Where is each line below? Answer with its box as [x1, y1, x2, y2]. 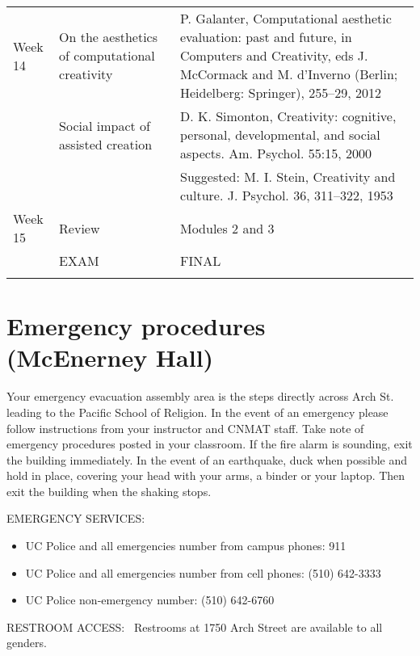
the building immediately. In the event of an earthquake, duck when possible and [6, 451, 408, 468]
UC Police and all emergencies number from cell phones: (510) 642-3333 [25, 564, 381, 581]
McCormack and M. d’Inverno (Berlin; [180, 65, 398, 83]
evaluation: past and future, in [180, 27, 352, 46]
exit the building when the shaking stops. [6, 482, 212, 499]
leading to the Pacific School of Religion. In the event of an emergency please [6, 403, 388, 420]
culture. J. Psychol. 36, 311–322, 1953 [180, 186, 393, 204]
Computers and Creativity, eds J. [180, 46, 368, 65]
